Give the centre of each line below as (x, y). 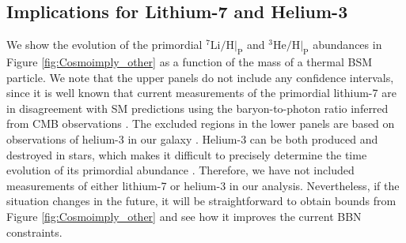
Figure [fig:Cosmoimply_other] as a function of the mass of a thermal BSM (190, 62)
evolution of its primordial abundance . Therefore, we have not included (180, 170)
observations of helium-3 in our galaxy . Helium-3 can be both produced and (192, 138)
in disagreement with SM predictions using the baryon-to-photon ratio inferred (197, 108)
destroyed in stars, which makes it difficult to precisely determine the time (187, 154)
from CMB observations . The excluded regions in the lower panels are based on (201, 123)
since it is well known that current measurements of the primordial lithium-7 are (201, 93)
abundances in (347, 45)
